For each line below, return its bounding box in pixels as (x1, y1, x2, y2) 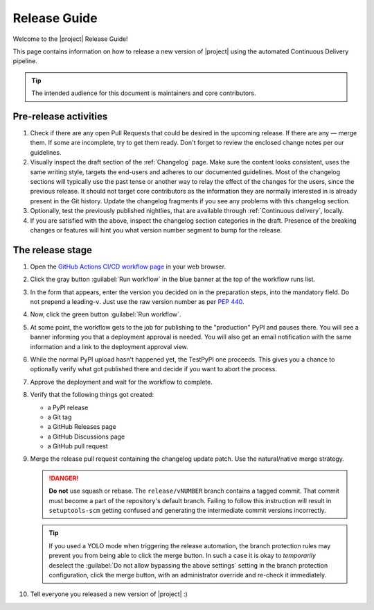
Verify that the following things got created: (30, 391, 154, 399)
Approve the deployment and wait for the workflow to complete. (30, 378, 213, 386)
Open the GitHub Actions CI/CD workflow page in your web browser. (30, 262, 226, 271)
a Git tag (47, 413, 72, 421)
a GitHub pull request (47, 442, 109, 450)
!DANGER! (48, 474, 79, 482)
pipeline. (12, 57, 37, 65)
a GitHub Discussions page (47, 432, 125, 441)
